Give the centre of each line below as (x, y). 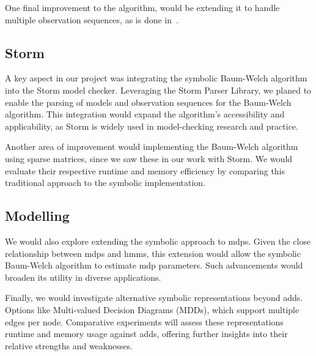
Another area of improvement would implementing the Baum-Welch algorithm (152, 146)
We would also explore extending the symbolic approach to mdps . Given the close (158, 241)
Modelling (37, 216)
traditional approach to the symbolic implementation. (105, 183)
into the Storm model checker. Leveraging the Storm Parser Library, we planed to (158, 90)
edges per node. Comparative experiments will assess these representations (144, 321)
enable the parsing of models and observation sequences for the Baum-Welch (148, 102)
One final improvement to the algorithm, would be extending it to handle (142, 7)
